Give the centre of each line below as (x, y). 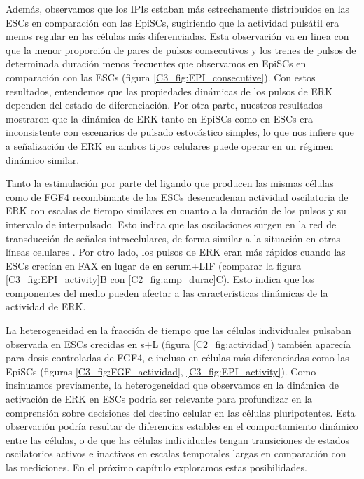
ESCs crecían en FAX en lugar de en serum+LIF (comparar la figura (154, 265)
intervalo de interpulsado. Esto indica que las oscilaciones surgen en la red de (171, 224)
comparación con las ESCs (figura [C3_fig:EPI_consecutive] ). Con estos (161, 77)
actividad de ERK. (46, 306)
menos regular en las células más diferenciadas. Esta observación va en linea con (177, 36)
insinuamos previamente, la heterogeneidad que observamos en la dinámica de (173, 385)
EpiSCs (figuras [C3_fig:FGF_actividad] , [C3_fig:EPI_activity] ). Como (161, 371)
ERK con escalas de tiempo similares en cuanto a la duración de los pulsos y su (176, 210)
